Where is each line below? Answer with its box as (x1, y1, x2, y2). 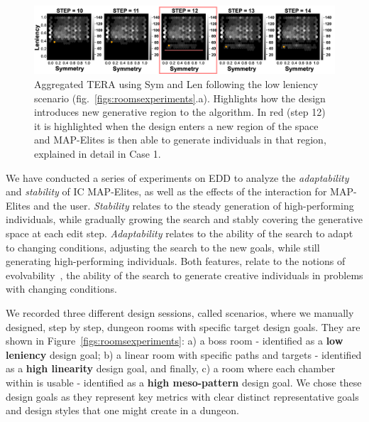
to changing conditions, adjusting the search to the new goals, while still (6, 239, 320, 254)
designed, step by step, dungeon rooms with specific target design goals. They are (6, 319, 360, 334)
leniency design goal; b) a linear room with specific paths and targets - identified (6, 347, 362, 362)
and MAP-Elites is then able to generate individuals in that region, (34, 132, 326, 147)
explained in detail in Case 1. (34, 146, 161, 161)
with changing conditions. (6, 281, 117, 296)
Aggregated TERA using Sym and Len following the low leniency (34, 77, 319, 92)
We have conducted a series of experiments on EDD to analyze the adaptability (6, 170, 349, 185)
